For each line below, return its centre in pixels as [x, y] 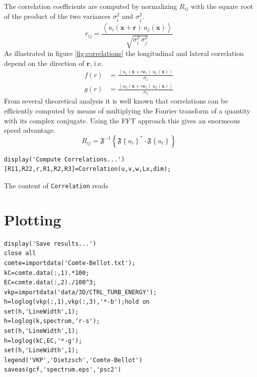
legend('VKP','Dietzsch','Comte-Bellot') [73, 360]
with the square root [222, 6]
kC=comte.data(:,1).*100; [47, 273]
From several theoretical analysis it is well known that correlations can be [116, 101]
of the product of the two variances [57, 16]
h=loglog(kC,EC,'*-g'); [43, 341]
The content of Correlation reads [56, 185]
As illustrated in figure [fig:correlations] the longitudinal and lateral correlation [124, 53]
